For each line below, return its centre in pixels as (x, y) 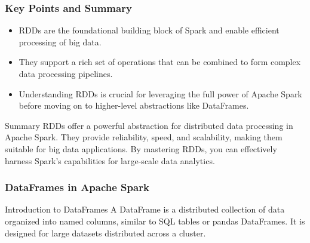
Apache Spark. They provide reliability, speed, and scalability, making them (144, 137)
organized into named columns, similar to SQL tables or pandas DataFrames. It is (155, 221)
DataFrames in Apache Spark (77, 187)
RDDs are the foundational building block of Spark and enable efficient (149, 30)
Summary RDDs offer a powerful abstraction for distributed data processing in (149, 125)
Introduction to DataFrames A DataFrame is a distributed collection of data (145, 209)
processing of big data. (60, 41)
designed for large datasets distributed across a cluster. (105, 233)
